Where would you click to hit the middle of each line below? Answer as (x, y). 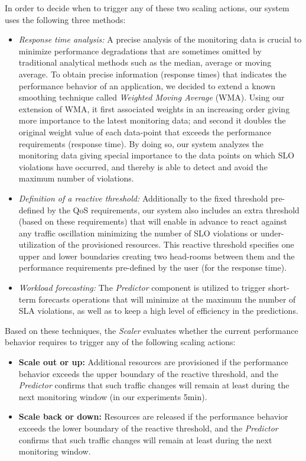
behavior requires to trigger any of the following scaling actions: (120, 342)
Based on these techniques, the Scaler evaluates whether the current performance (152, 330)
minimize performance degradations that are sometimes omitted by (140, 51)
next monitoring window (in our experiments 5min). (113, 396)
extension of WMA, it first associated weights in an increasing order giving (154, 108)
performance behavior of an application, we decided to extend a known (147, 85)
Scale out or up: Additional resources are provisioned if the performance (153, 362)
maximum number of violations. (76, 178)
